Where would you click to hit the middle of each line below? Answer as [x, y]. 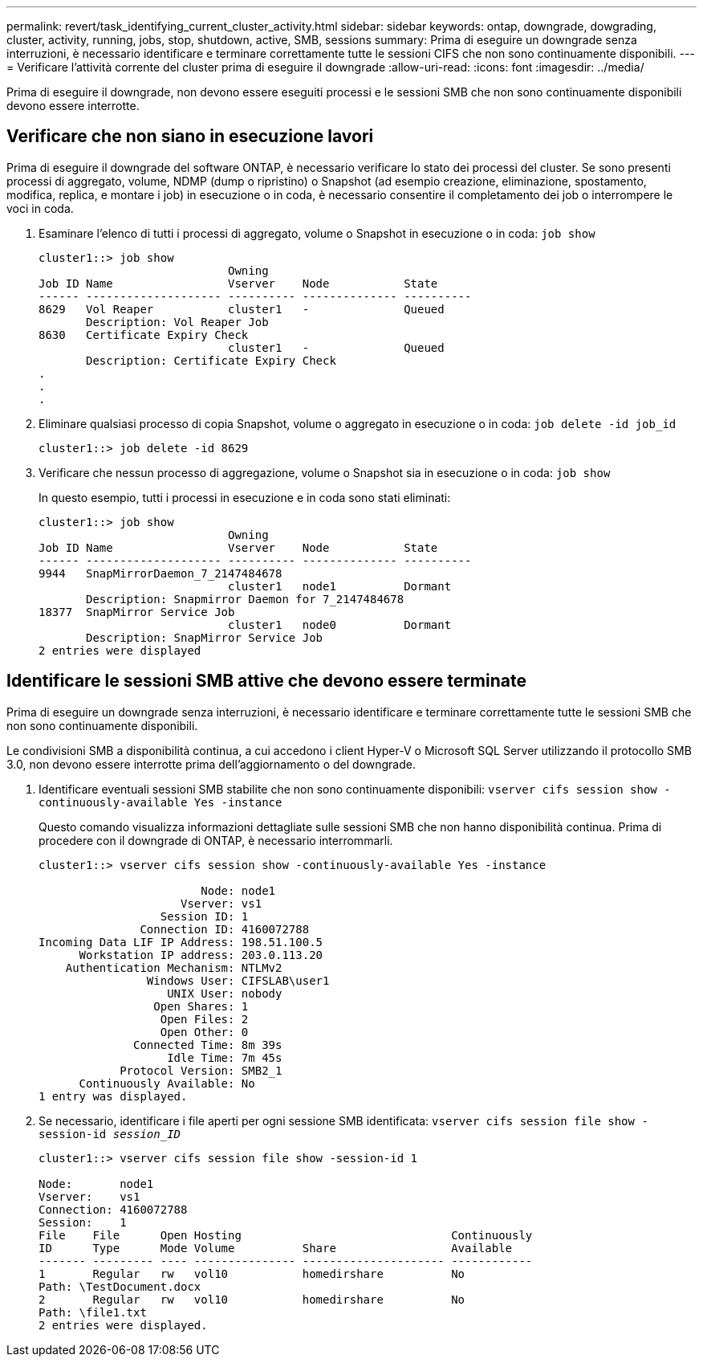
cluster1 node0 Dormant [340, 624]
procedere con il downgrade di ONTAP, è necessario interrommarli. [216, 840]
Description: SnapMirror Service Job [205, 637]
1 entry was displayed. [113, 1096]
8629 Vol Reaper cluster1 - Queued [242, 309]
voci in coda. [40, 208]
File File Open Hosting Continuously [286, 1235]
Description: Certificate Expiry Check [211, 360]
